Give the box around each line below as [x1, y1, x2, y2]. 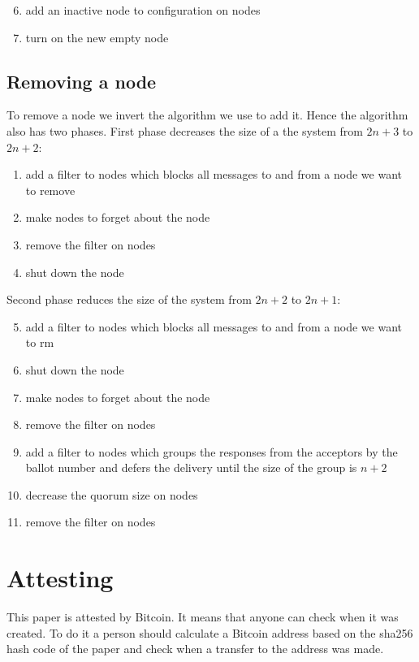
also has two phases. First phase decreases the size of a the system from [6, 122, 363, 139]
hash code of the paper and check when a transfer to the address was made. [6, 640, 384, 657]
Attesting [6, 561, 114, 595]
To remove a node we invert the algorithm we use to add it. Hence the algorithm [6, 106, 408, 123]
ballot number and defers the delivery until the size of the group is [25, 459, 357, 476]
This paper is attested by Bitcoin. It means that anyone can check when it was [6, 608, 399, 625]
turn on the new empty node [25, 28, 169, 45]
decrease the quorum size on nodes [25, 486, 198, 503]
